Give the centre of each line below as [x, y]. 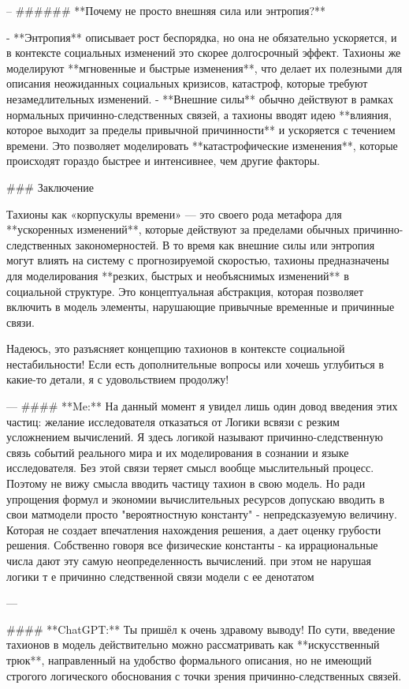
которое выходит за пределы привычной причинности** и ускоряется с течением [201, 130]
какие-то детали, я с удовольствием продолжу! [118, 379]
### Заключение [50, 187]
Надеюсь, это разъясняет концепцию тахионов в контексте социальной [176, 348]
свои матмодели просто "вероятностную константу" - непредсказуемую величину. [202, 514]
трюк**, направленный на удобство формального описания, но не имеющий [189, 659]
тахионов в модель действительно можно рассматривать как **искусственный [193, 644]
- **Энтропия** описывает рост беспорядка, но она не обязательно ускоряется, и [202, 37]
